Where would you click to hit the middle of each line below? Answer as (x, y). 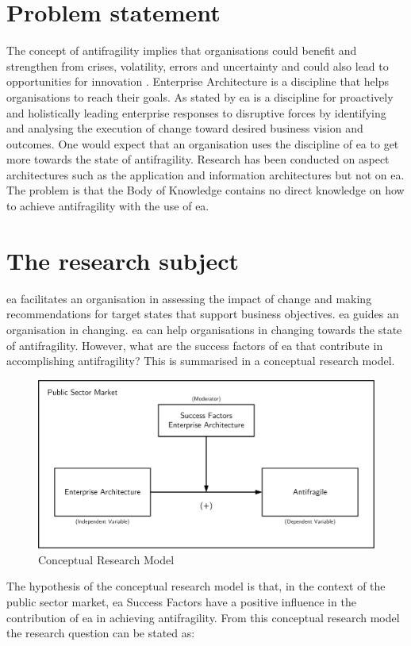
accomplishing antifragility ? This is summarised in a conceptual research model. (201, 361)
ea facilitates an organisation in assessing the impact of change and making (189, 298)
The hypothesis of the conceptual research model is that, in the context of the (196, 586)
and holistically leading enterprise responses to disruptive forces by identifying (196, 112)
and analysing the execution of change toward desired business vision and (185, 128)
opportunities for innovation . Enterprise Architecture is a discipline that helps (198, 81)
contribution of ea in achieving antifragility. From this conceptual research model (203, 617)
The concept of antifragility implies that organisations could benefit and (182, 50)
